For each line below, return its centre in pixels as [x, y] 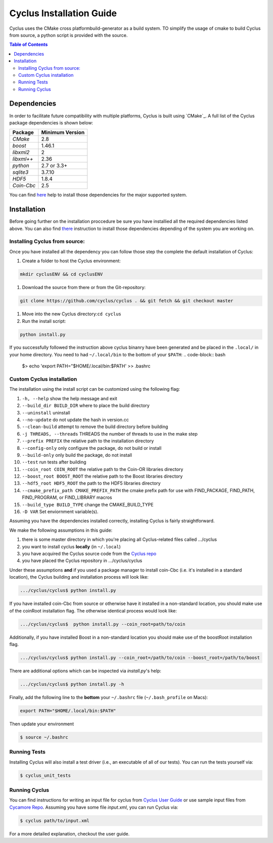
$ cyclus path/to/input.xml [55, 821]
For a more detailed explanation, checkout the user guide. [70, 833]
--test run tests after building [54, 462]
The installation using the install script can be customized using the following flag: [95, 389]
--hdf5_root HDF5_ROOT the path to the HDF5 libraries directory [92, 483]
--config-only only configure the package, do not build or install [92, 448]
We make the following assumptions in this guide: [61, 530]
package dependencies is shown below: [51, 123]
